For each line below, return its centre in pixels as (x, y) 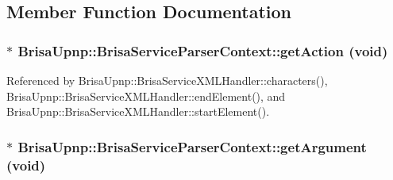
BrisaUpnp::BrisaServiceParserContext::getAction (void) (203, 50)
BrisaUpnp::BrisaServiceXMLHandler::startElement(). (138, 111)
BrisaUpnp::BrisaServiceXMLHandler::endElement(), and (146, 96)
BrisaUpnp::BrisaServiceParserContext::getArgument (192, 146)
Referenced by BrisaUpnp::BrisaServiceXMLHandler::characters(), (167, 80)
